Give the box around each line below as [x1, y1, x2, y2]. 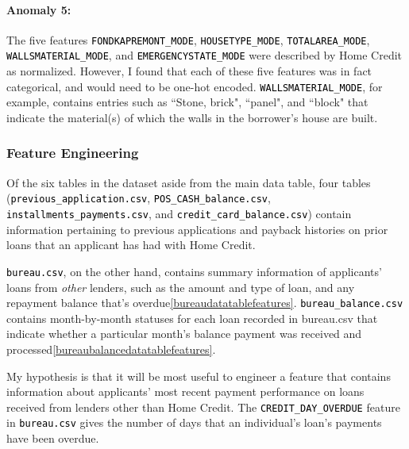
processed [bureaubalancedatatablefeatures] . [6, 340, 216, 357]
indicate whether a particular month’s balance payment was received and [6, 325, 362, 342]
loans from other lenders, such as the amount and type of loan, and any [6, 278, 355, 295]
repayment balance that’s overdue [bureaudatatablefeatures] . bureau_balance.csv [6, 294, 403, 311]
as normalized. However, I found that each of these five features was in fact [6, 63, 372, 79]
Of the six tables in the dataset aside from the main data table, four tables [6, 174, 371, 190]
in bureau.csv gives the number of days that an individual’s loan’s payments [6, 414, 382, 431]
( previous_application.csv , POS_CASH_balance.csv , [6, 190, 271, 206]
